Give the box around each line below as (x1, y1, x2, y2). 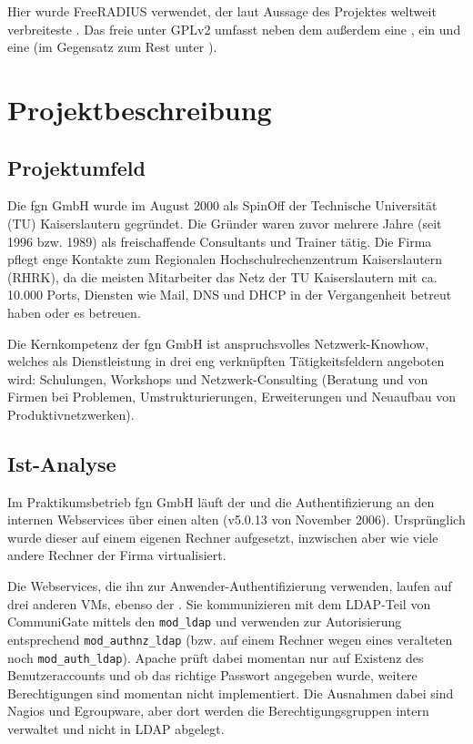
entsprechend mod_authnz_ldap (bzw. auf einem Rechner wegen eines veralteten (7, 629, 453, 648)
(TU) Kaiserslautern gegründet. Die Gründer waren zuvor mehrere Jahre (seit (7, 213, 442, 232)
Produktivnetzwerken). (7, 404, 135, 423)
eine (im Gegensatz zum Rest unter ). (7, 37, 217, 56)
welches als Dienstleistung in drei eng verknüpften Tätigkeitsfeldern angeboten (7, 352, 445, 371)
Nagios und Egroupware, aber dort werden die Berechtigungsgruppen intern (7, 701, 429, 720)
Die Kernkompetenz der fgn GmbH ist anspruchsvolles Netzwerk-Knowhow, (7, 333, 429, 352)
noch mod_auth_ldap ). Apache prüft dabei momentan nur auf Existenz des (7, 647, 424, 667)
